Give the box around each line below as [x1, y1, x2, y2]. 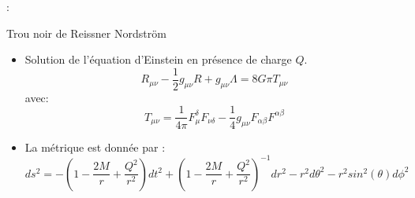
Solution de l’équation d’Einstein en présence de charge [24, 51, 292, 68]
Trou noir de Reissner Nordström [6, 24, 166, 41]
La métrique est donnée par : [24, 138, 166, 155]
